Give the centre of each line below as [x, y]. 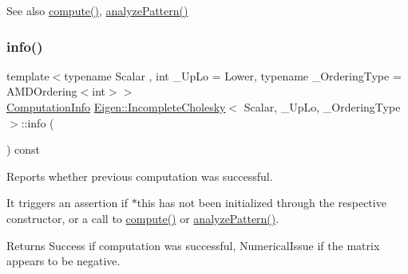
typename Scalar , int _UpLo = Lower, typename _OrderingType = [233, 75]
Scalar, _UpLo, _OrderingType [322, 107]
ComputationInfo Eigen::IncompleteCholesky [116, 107]
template [28, 75]
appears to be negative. [63, 261]
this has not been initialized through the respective [261, 203]
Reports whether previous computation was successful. [140, 176]
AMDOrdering [42, 91]
